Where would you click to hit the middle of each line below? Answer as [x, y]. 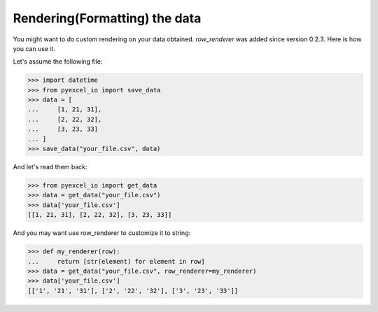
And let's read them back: [50, 167]
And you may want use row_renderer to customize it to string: [102, 233]
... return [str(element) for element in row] [117, 261]
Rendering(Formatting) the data [107, 18]
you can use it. [34, 48]
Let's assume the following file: [58, 62]
